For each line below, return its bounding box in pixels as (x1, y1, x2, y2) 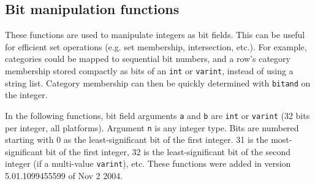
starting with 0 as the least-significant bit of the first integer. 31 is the (5, 133, 268, 146)
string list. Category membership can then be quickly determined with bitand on (5, 76, 311, 89)
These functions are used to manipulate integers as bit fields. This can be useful (5, 28, 305, 41)
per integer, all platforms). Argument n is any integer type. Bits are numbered (5, 121, 299, 134)
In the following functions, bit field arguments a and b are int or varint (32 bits (5, 109, 310, 121)
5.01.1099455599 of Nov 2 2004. (5, 169, 123, 182)
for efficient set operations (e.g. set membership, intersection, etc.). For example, (5, 40, 307, 53)
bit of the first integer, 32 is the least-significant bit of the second (45, 145, 291, 158)
